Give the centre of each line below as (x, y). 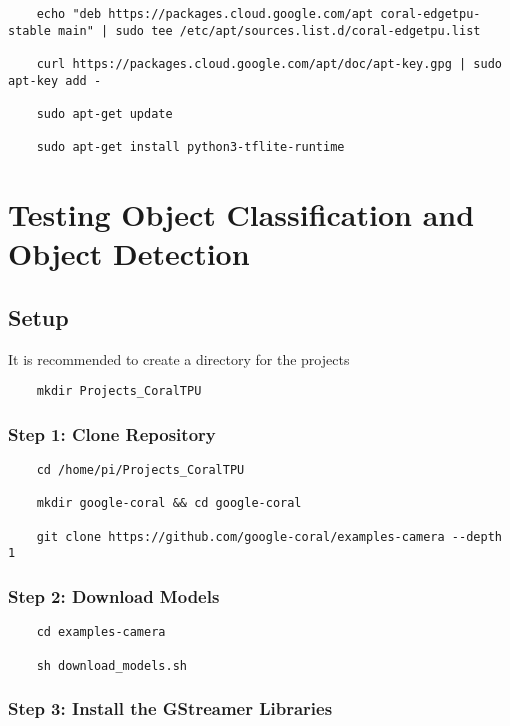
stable (29, 30)
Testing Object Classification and (241, 214)
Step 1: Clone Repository (112, 433)
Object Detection (129, 253)
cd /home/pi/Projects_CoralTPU (140, 470)
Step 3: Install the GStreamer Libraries (170, 708)
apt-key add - (55, 80)
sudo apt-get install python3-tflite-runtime (190, 147)
